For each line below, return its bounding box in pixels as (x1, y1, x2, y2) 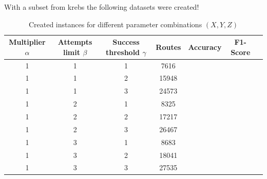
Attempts (58, 37, 92, 47)
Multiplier (9, 37, 46, 47)
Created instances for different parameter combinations (28, 19, 202, 29)
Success (112, 37, 140, 47)
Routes (156, 41, 181, 52)
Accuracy (188, 41, 222, 52)
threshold (106, 46, 140, 57)
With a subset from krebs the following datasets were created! (4, 2, 199, 12)
